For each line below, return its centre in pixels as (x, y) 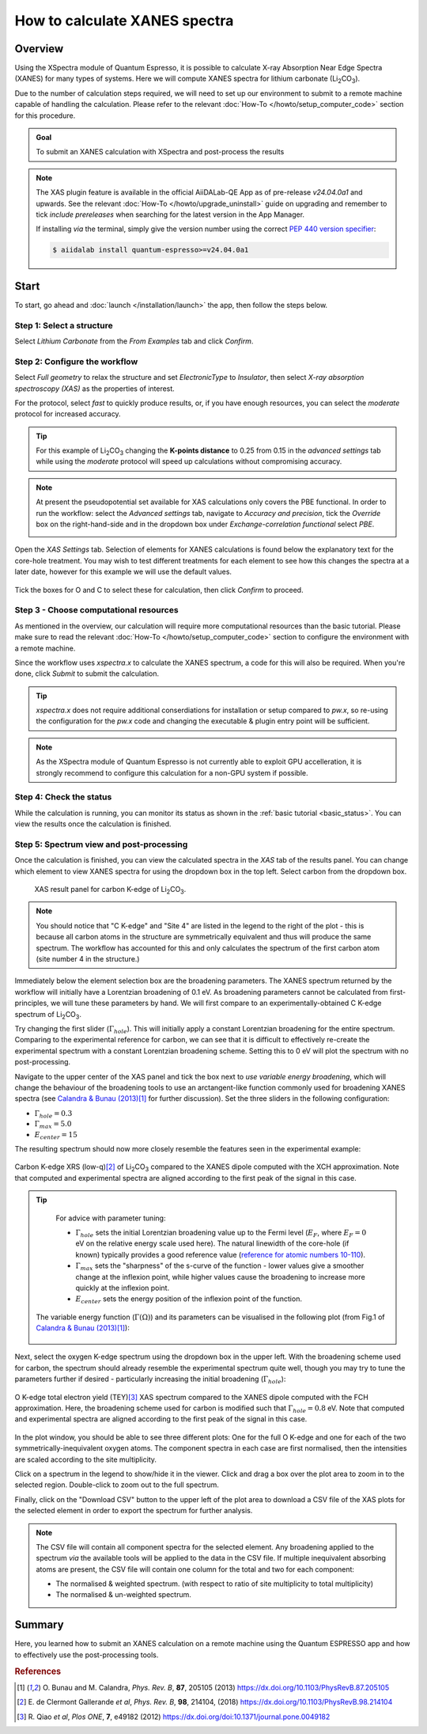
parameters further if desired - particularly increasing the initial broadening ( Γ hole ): (150, 1380)
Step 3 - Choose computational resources (96, 610)
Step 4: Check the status (63, 797)
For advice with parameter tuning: (111, 1218)
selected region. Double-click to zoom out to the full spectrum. (117, 1485)
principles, (32, 1003)
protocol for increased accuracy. (68, 414)
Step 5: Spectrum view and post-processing (101, 844)
